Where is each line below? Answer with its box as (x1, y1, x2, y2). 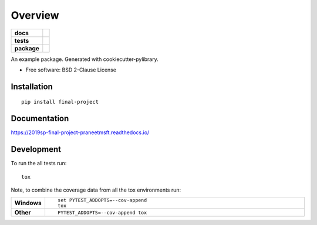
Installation (11, 81, 53, 91)
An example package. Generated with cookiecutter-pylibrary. (11, 56, 158, 63)
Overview (11, 9, 59, 22)
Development (11, 144, 62, 155)
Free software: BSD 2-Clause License (25, 66, 117, 73)
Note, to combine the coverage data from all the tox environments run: (11, 186, 181, 193)
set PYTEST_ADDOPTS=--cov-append (58, 197, 147, 203)
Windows (14, 199, 42, 207)
